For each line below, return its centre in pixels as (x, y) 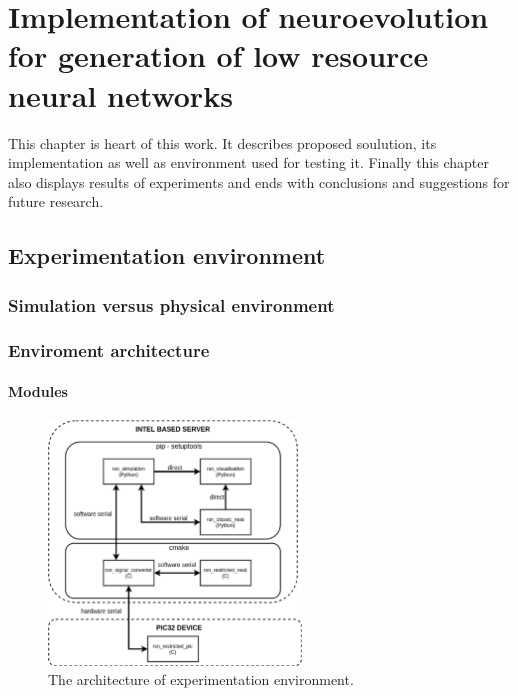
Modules (38, 390)
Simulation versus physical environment (171, 304)
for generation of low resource (218, 55)
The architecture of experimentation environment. (201, 679)
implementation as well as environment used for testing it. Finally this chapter (248, 162)
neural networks (120, 94)
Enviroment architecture (109, 350)
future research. (56, 201)
